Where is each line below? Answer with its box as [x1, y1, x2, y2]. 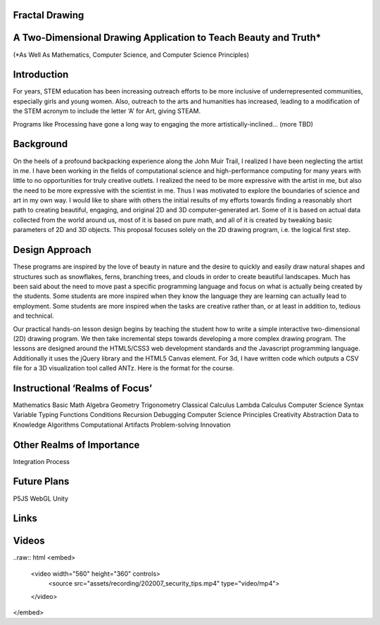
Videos [13, 535, 45, 547]
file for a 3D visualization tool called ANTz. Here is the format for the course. [13, 364, 235, 373]
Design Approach [13, 244, 91, 256]
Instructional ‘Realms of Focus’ [13, 382, 153, 394]
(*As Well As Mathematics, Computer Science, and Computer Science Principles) [13, 50, 250, 59]
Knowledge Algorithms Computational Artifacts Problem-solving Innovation [13, 420, 232, 429]
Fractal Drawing [13, 9, 84, 21]
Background [13, 138, 68, 150]
